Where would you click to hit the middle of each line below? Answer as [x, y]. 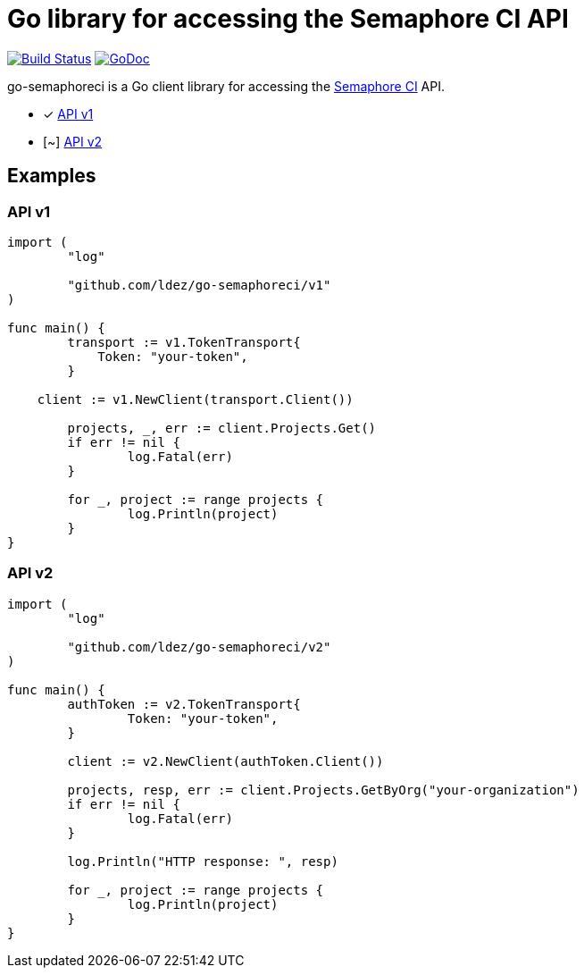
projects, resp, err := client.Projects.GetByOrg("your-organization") [323, 790]
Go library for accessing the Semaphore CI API [288, 19]
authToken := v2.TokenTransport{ [184, 704]
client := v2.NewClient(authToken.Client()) [225, 761]
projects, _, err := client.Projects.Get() [222, 428]
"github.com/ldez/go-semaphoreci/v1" [199, 285]
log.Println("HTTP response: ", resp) [203, 861]
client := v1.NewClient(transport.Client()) [195, 399]
